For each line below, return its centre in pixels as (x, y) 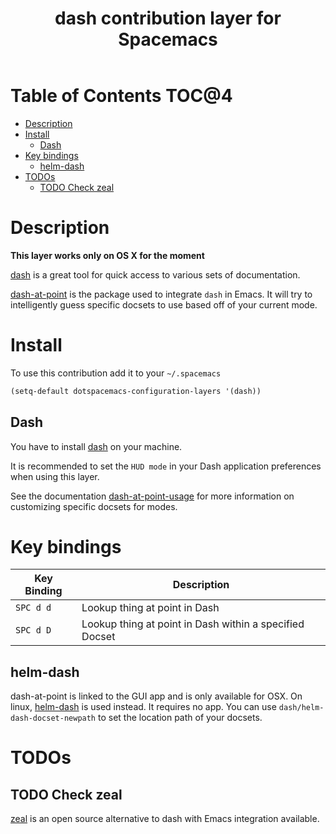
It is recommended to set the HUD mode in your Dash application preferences (166, 466)
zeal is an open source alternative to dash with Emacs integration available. (165, 819)
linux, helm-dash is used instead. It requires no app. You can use (143, 707)
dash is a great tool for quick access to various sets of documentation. (155, 274)
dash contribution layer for (168, 18)
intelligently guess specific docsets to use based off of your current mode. (164, 304)
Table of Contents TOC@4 (121, 96)
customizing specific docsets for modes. (94, 506)
